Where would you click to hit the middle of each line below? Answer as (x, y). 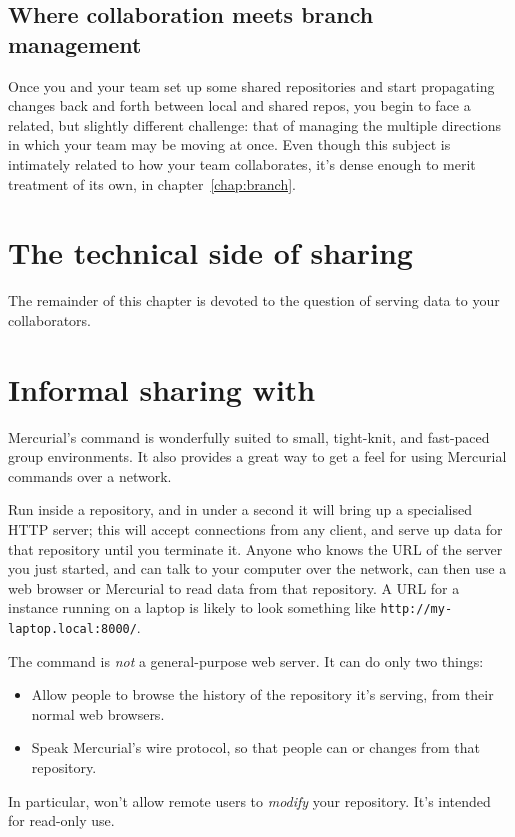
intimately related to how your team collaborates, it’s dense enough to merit (242, 163)
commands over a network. (90, 475)
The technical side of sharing (210, 252)
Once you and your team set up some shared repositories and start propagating (251, 85)
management (75, 43)
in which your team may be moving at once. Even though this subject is (229, 144)
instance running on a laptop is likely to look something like (192, 607)
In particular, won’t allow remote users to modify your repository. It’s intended (249, 800)
